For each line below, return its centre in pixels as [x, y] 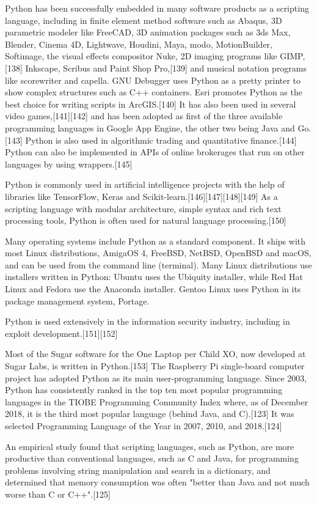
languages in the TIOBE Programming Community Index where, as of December [157, 401]
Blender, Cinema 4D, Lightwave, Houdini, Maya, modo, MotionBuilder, [139, 44]
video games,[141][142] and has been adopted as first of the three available [144, 116]
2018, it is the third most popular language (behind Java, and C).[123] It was [150, 414]
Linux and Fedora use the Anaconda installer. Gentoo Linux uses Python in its [153, 289]
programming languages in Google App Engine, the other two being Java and [150, 127]
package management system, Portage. [77, 300]
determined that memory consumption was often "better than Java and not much [157, 482]
